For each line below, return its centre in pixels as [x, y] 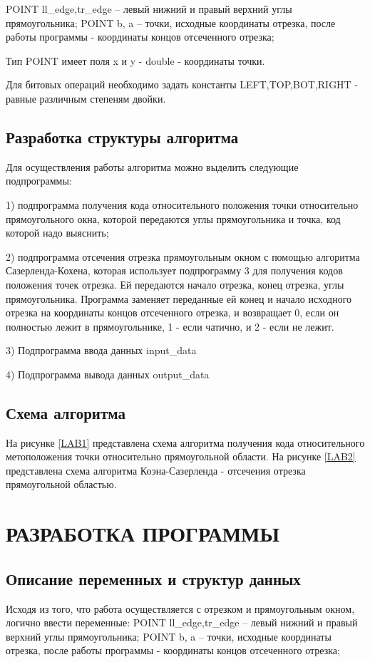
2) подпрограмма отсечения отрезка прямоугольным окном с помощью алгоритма [183, 256]
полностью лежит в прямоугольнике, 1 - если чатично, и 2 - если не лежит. [170, 326]
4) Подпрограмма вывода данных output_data [108, 374]
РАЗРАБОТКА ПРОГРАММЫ [143, 533]
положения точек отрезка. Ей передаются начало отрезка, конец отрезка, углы [175, 284]
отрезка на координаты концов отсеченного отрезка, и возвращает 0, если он [173, 312]
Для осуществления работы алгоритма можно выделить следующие [152, 166]
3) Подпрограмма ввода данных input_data [101, 350]
